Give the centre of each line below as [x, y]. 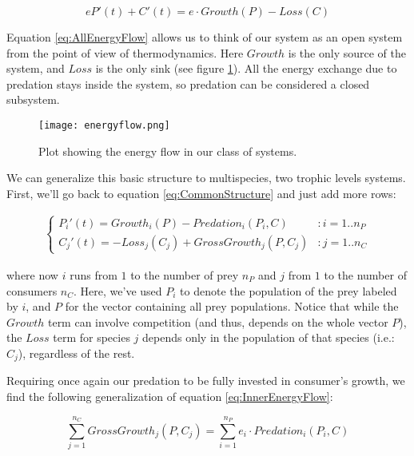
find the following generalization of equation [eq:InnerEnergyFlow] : [170, 397]
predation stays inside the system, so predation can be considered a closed [188, 83]
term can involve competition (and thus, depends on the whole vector [218, 321]
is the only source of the [347, 52]
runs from [94, 275]
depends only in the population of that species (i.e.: [269, 337]
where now [32, 275]
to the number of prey [185, 275]
